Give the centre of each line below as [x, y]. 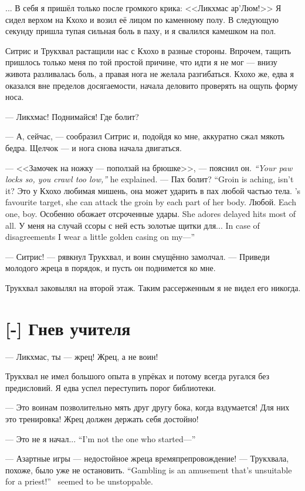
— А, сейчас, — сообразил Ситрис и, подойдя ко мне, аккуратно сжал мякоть [145, 136]
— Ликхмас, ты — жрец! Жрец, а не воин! [82, 356]
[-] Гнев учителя [68, 328]
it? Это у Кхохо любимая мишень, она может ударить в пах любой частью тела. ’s [153, 190]
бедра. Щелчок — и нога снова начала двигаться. [94, 147]
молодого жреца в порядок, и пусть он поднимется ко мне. [111, 268]
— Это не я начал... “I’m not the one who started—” [101, 438]
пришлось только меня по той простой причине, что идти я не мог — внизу [141, 62]
